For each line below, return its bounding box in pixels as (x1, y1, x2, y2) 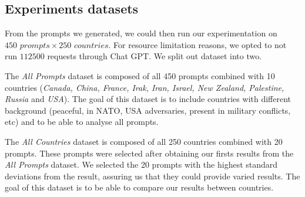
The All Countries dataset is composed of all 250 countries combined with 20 (5, 135, 283, 147)
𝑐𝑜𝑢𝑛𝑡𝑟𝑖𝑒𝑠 (73, 41, 109, 50)
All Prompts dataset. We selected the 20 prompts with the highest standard (5, 158, 278, 171)
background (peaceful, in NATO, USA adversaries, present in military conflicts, (5, 104, 291, 116)
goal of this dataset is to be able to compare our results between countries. (5, 181, 274, 193)
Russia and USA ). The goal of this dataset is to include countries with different (5, 93, 291, 105)
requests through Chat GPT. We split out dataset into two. (47, 50, 262, 62)
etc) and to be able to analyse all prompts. (5, 116, 159, 128)
